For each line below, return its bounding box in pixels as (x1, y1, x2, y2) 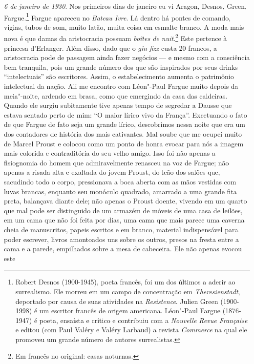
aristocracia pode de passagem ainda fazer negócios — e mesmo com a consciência (4, 52, 250, 62)
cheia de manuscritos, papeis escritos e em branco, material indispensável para (4, 224, 238, 234)
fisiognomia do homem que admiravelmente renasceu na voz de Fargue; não (4, 157, 229, 167)
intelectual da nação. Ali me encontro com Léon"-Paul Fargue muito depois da (4, 81, 238, 91)
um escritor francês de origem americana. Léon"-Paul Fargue (39, 305, 220, 316)
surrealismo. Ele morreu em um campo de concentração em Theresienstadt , (15, 286, 240, 296)
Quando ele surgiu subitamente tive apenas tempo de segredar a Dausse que (4, 100, 232, 110)
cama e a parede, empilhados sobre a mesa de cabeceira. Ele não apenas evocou (4, 243, 242, 254)
